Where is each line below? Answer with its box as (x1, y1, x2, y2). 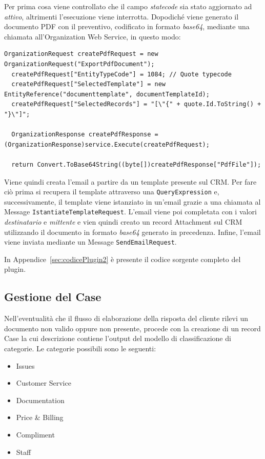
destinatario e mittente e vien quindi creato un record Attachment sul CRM (4, 216, 242, 227)
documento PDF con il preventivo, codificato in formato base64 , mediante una (4, 21, 250, 32)
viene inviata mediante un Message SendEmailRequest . (4, 236, 177, 247)
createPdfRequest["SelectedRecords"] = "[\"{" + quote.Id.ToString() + (11, 101, 261, 108)
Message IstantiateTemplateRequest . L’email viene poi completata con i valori (4, 206, 257, 217)
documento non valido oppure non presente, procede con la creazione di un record (4, 323, 261, 333)
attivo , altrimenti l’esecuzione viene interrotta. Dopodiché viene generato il (4, 11, 239, 22)
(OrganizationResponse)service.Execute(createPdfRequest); (4, 141, 210, 148)
